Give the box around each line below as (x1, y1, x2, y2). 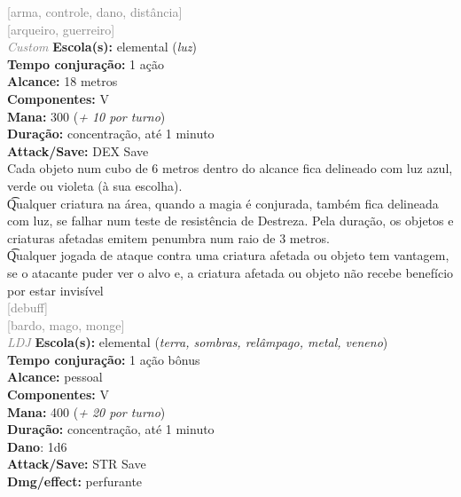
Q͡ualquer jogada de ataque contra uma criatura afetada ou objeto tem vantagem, (7, 246, 449, 264)
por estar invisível (7, 280, 104, 299)
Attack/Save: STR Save (7, 454, 146, 473)
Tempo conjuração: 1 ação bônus (7, 350, 200, 368)
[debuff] (7, 298, 48, 317)
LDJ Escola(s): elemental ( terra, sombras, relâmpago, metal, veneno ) (7, 333, 388, 351)
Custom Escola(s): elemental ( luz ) (7, 37, 197, 56)
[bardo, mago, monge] (7, 315, 125, 334)
